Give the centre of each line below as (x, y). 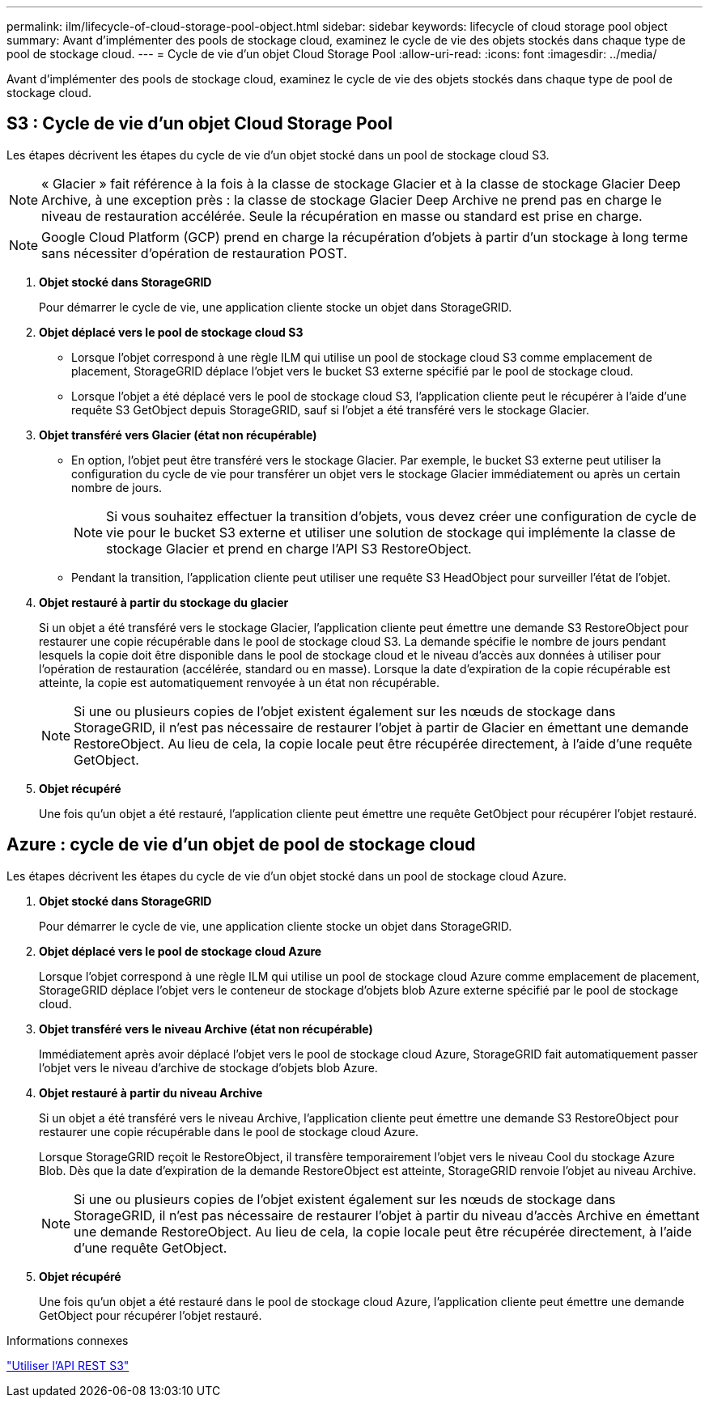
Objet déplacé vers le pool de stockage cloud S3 (171, 332)
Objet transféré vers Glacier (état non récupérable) (178, 435)
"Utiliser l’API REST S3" (68, 1365)
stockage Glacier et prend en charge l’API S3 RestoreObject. (289, 548)
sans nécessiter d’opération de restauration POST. (194, 253)
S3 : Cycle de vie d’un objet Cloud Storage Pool (200, 124)
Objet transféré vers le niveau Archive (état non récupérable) (206, 1029)
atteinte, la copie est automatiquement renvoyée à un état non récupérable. (239, 682)
